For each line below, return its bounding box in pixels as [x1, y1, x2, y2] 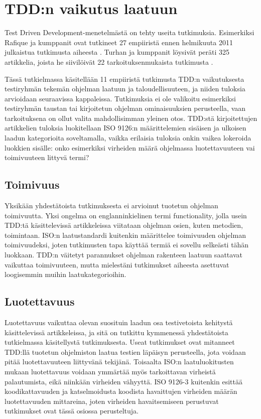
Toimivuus [5, 177, 60, 192]
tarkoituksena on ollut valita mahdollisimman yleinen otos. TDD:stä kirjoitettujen [5, 112, 257, 123]
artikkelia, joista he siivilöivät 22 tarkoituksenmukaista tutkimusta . [5, 56, 213, 67]
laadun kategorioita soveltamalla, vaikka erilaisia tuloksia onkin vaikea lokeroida [5, 132, 251, 143]
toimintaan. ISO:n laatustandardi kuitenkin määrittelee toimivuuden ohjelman [5, 229, 246, 240]
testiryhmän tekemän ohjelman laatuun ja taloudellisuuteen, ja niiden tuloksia [5, 83, 245, 94]
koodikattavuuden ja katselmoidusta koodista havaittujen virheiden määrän [5, 386, 237, 396]
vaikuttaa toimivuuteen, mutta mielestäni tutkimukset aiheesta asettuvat [5, 259, 229, 269]
